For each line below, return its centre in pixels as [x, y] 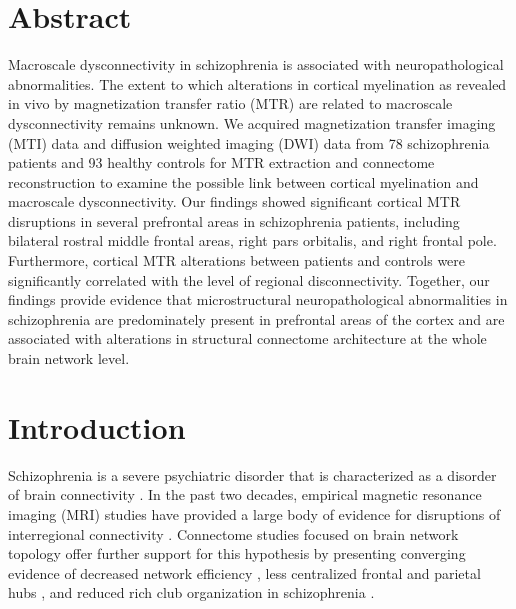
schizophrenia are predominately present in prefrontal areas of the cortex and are [256, 318]
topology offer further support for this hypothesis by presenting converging [237, 553]
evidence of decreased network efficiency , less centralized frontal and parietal [244, 572]
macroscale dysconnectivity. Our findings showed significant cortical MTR [234, 201]
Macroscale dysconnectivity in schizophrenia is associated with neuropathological [256, 64]
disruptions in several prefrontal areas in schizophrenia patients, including [234, 220]
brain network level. [69, 358]
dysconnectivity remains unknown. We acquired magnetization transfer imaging [252, 122]
